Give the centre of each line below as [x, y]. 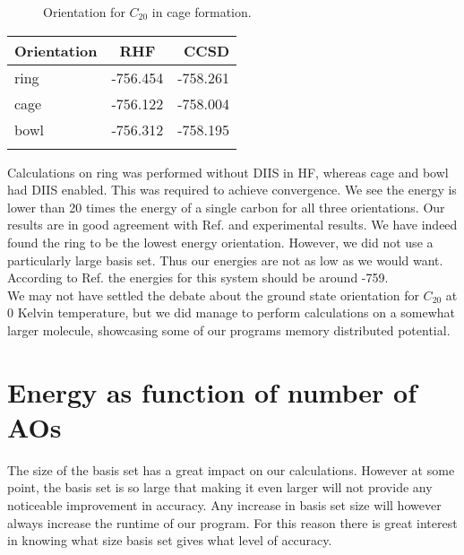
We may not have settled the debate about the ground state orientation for [213, 295]
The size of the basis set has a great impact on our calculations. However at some [231, 469]
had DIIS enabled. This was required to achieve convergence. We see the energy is [232, 190]
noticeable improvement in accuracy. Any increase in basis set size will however [224, 505]
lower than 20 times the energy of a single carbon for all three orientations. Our [226, 207]
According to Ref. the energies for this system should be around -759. [198, 277]
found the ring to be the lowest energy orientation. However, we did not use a [220, 242]
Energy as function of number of [212, 391]
